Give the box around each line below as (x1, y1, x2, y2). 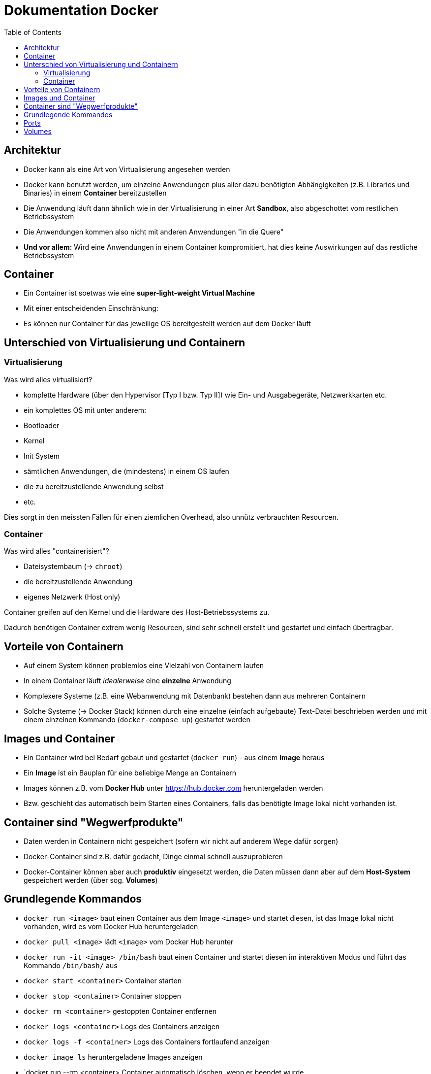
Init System (24, 451, 60, 460)
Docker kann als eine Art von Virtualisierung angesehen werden (24, 165, 230, 173)
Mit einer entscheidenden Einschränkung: (24, 304, 158, 313)
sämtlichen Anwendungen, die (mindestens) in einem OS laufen (24, 467, 229, 475)
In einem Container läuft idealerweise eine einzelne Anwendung (24, 676, 231, 685)
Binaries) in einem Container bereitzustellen (24, 188, 167, 197)
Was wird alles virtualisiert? (4, 375, 92, 384)
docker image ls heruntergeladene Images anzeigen (24, 1052, 203, 1061)
